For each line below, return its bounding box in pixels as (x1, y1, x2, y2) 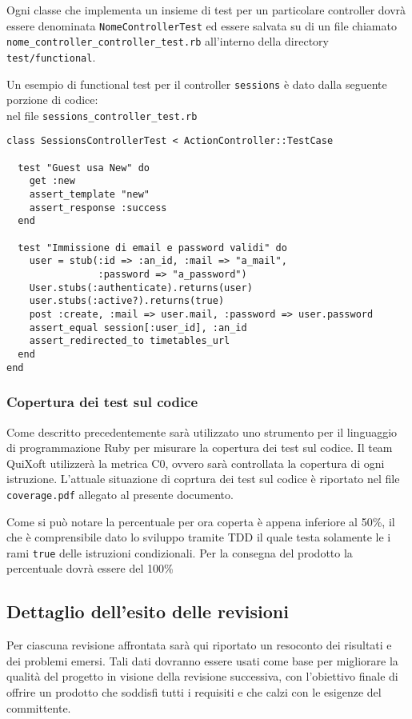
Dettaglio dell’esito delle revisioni (6, 599, 289, 624)
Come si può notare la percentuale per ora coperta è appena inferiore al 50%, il (6, 513, 395, 529)
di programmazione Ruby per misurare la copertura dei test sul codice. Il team (6, 439, 393, 456)
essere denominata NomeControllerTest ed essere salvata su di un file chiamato (6, 17, 397, 34)
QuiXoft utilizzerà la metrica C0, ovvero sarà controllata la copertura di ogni (6, 454, 385, 471)
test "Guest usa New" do (18, 162, 150, 174)
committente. (6, 699, 71, 716)
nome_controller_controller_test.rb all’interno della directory (6, 33, 329, 50)
